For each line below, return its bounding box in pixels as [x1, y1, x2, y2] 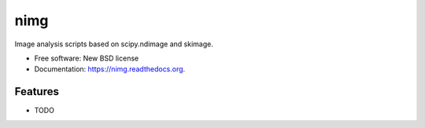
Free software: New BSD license [34, 53, 139, 63]
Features [14, 85, 59, 98]
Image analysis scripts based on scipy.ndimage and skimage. [14, 39, 214, 49]
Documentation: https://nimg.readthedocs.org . [34, 64, 186, 74]
